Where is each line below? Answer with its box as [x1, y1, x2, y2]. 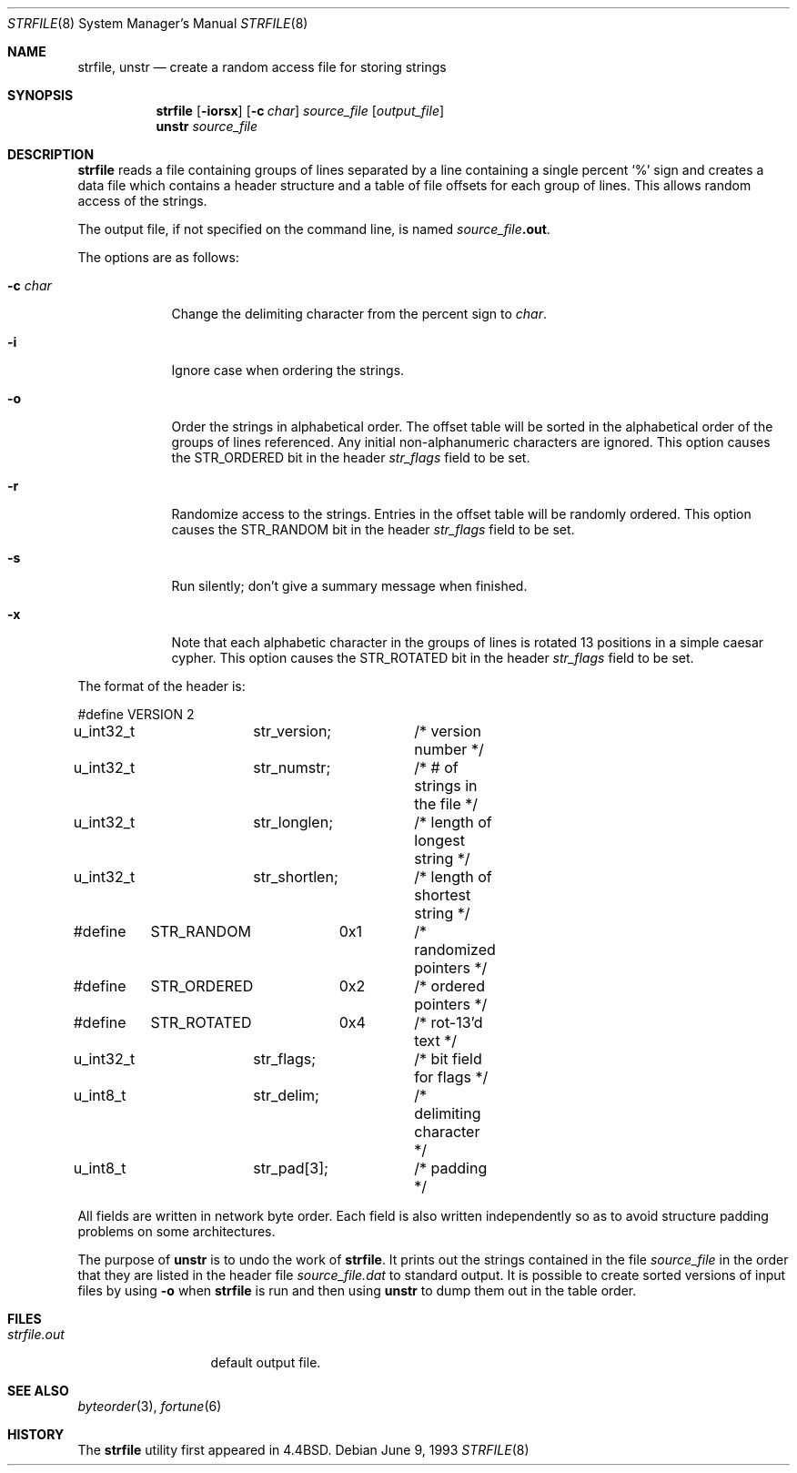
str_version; [253, 722, 332, 740]
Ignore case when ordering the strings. [171, 362, 405, 378]
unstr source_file [156, 118, 258, 134]
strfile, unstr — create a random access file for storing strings [77, 59, 447, 75]
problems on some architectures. [77, 1224, 276, 1239]
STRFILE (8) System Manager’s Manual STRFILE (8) [7, 15, 308, 31]
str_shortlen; [253, 868, 338, 886]
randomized [414, 940, 496, 959]
